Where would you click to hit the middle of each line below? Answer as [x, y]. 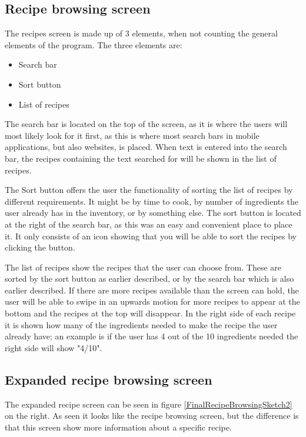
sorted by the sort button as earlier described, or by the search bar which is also [149, 278]
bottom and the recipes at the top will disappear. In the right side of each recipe [150, 313]
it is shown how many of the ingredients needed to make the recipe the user [141, 324]
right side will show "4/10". [54, 347]
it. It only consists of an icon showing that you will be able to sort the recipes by [151, 236]
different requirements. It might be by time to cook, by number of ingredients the [152, 201]
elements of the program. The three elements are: [94, 44]
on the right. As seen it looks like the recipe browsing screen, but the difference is [152, 416]
